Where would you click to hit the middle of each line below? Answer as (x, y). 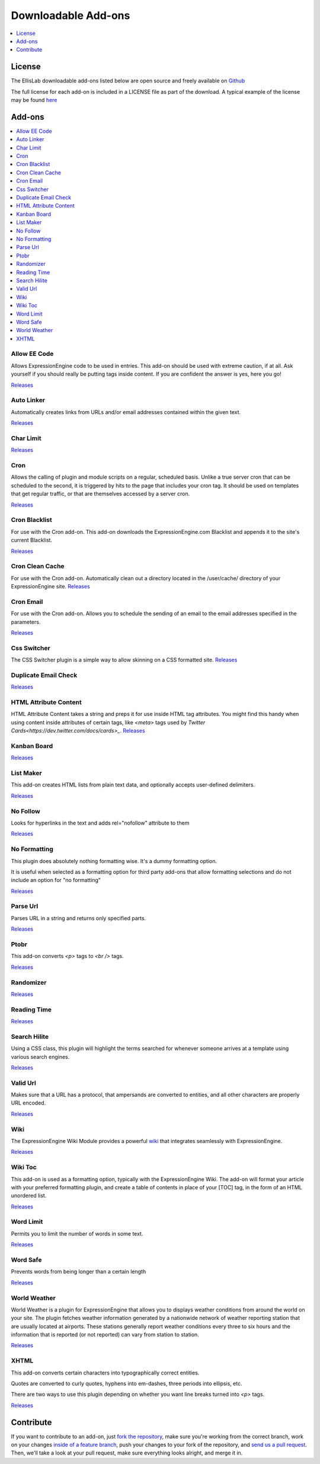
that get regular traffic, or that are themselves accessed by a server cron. (100, 494)
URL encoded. (28, 1103)
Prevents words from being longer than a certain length (79, 1272)
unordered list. (29, 1196)
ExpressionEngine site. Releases (50, 587)
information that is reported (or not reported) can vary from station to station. (105, 1335)
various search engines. (40, 1056)
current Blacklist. (32, 540)
